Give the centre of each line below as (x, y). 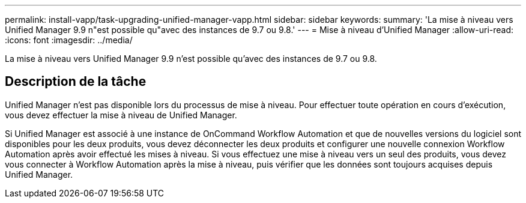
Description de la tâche (76, 82)
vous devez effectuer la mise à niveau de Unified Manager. (121, 115)
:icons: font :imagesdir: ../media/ (69, 40)
